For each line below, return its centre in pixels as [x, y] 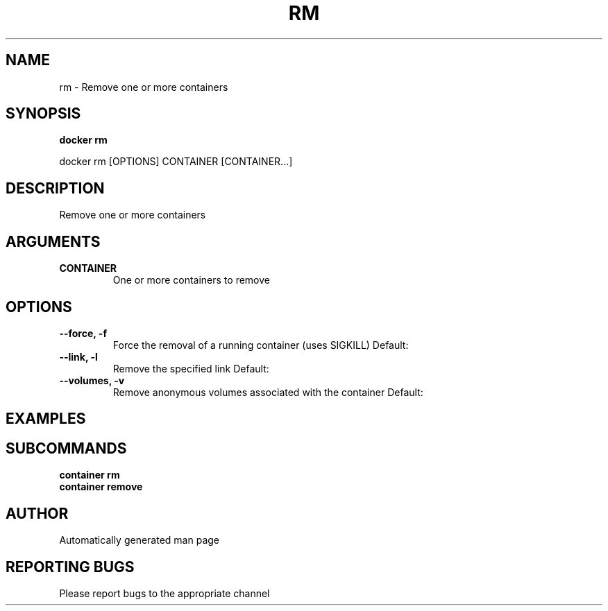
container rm [90, 475]
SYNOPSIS [43, 114]
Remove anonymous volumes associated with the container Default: [268, 392]
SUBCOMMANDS [66, 448]
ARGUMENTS [53, 241]
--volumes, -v [92, 380]
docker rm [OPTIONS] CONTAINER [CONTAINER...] [176, 162]
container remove [101, 487]
